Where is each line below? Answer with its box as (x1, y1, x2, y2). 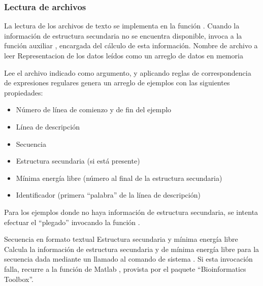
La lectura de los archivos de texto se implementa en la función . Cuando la (4, 20, 240, 31)
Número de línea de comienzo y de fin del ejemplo (16, 104, 172, 115)
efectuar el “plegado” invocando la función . (4, 216, 140, 227)
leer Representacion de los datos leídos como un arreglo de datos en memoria (4, 50, 243, 60)
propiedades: (4, 87, 43, 98)
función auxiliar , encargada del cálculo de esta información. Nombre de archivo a (4, 40, 258, 51)
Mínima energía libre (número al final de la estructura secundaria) (16, 172, 222, 183)
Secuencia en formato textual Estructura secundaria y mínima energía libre (4, 234, 238, 244)
